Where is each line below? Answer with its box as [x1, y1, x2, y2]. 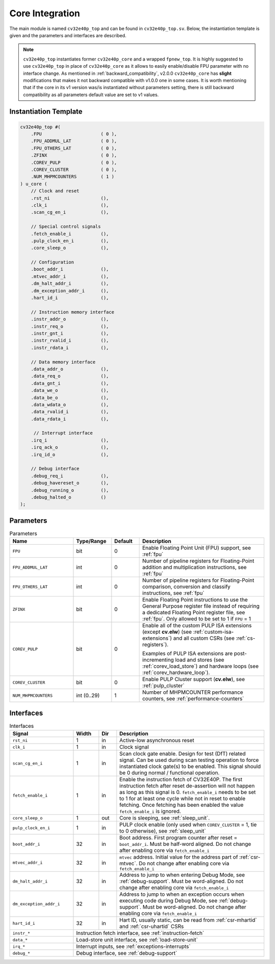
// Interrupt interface [33, 430, 93, 436]
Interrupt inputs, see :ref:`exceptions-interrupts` [76, 943, 191, 950]
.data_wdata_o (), [31, 402, 109, 407]
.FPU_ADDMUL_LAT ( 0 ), [31, 138, 117, 144]
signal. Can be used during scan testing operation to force [119, 756, 259, 763]
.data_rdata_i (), [31, 416, 109, 422]
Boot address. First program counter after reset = [119, 834, 238, 841]
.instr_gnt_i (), [31, 331, 109, 336]
